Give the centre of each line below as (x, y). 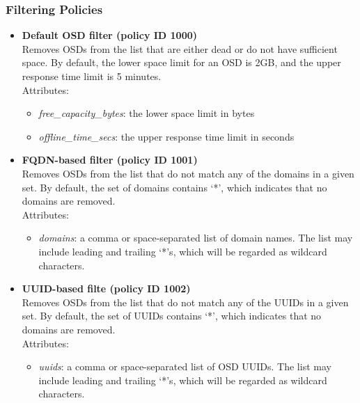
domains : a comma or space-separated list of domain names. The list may (196, 238)
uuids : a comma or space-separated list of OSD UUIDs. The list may (185, 366)
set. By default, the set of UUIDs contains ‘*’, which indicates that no (172, 316)
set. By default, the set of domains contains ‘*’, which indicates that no (174, 187)
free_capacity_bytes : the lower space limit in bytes (147, 113)
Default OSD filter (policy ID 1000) (110, 35)
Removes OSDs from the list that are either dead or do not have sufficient (180, 48)
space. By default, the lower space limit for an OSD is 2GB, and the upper (181, 62)
